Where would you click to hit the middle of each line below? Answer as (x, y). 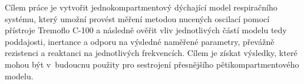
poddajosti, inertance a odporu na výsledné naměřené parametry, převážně (140, 41)
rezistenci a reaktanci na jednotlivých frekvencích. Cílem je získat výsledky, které (151, 53)
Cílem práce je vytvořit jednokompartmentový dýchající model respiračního (141, 7)
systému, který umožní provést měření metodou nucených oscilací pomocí (137, 18)
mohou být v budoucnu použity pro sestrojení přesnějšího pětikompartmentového (152, 64)
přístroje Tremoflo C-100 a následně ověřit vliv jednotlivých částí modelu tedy (146, 30)
